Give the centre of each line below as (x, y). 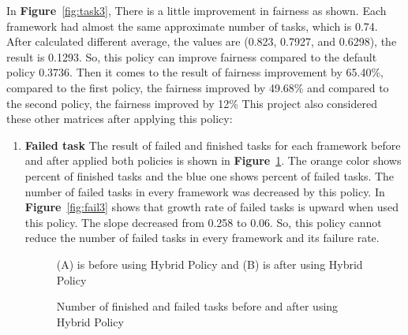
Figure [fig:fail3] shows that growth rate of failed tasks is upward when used (212, 207)
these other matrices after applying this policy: (120, 119)
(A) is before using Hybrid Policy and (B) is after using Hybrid (210, 264)
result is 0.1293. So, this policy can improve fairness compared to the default (192, 56)
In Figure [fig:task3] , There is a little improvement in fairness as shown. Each (197, 10)
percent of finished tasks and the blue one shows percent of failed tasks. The (210, 175)
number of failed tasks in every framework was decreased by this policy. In (205, 191)
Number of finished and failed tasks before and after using (197, 306)
